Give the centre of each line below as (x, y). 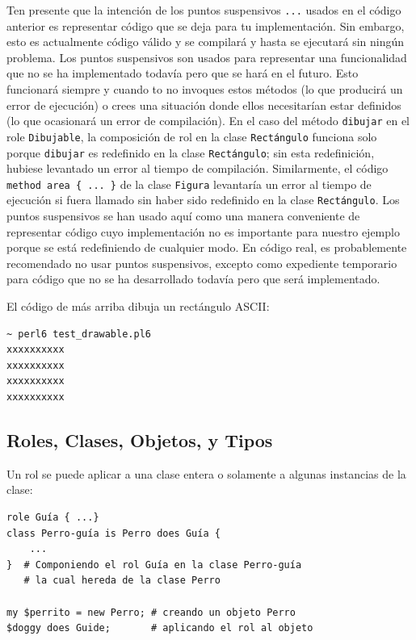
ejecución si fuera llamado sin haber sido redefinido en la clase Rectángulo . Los (203, 200)
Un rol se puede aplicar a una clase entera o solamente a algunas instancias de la (206, 473)
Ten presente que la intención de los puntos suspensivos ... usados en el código (204, 10)
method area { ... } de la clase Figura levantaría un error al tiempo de (189, 184)
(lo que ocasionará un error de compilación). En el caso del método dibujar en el (208, 121)
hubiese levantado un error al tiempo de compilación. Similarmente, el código (197, 168)
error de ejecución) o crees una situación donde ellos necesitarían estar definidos (204, 105)
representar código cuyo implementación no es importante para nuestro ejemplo (203, 231)
